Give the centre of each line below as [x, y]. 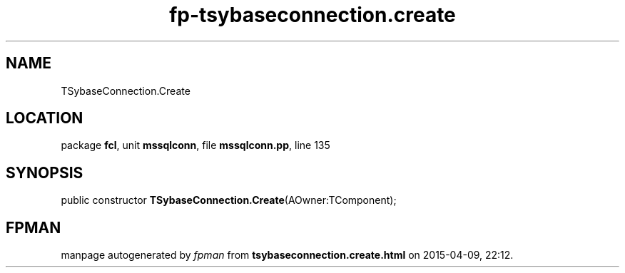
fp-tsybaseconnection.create [312, 15]
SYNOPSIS [45, 172]
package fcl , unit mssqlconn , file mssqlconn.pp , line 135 [195, 145]
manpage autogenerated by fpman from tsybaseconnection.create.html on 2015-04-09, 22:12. [287, 255]
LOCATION [45, 118]
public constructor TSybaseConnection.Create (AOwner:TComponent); [229, 200]
